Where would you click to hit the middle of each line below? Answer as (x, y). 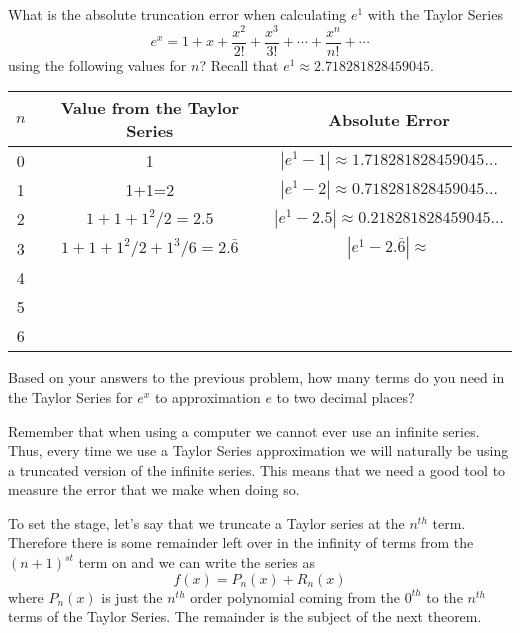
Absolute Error (389, 119)
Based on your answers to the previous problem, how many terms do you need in (256, 377)
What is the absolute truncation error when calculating (177, 14)
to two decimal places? (345, 396)
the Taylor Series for (70, 396)
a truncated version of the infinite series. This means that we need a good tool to (257, 469)
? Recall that (239, 64)
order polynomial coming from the (295, 596)
